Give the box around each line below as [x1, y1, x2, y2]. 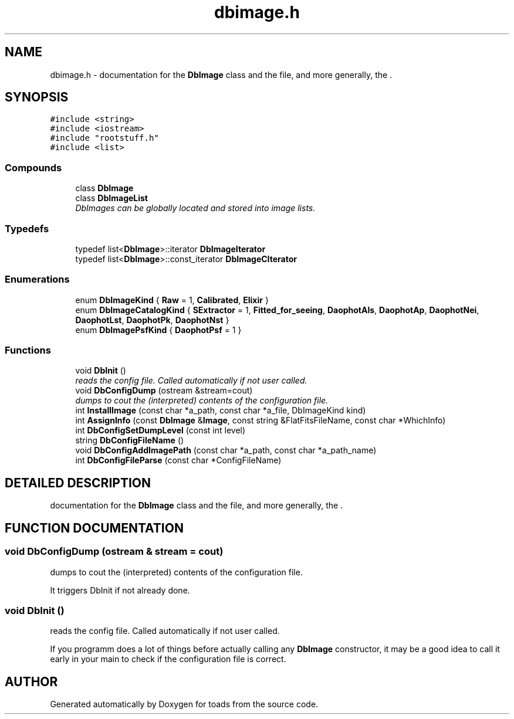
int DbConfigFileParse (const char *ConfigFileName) [75, 455, 282, 466]
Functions [5, 344, 51, 357]
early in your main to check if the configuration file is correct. [50, 654, 286, 664]
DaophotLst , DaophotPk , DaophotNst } [75, 314, 229, 325]
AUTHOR [5, 674, 58, 689]
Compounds [5, 161, 62, 174]
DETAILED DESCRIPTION [5, 475, 151, 490]
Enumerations [5, 273, 70, 286]
